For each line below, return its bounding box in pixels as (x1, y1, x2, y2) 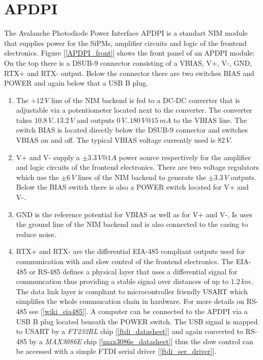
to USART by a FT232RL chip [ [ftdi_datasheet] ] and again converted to (16, 326, 243, 337)
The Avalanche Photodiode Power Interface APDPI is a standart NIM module (4, 28, 248, 38)
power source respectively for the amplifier (119, 151, 251, 162)
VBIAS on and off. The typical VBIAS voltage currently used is (16, 135, 216, 145)
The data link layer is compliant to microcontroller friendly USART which (16, 286, 248, 296)
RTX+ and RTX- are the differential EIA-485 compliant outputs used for (16, 246, 245, 256)
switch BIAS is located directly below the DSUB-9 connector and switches (16, 124, 248, 135)
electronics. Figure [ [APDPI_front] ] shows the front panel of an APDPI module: (4, 47, 255, 58)
